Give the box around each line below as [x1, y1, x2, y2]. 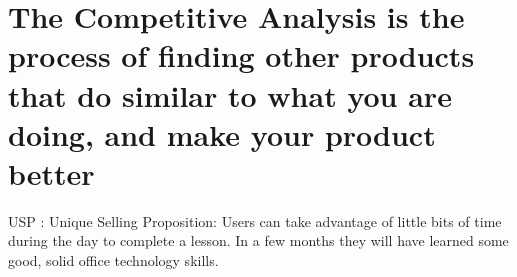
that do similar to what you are [8, 74, 452, 115]
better [8, 152, 95, 193]
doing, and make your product [8, 113, 436, 154]
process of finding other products [8, 35, 475, 76]
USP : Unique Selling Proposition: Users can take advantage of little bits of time [8, 210, 502, 231]
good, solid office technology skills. [8, 250, 219, 271]
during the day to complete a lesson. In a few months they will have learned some [8, 230, 509, 251]
